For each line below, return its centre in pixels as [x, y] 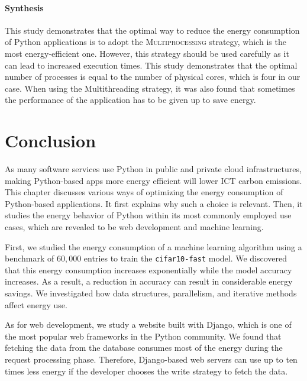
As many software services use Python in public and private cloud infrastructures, [153, 169]
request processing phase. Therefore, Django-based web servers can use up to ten [151, 359]
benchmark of [30, 258]
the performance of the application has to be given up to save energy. [130, 100]
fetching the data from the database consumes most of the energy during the [144, 348]
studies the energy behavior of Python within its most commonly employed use [148, 215]
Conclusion [51, 141]
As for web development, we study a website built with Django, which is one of [148, 325]
